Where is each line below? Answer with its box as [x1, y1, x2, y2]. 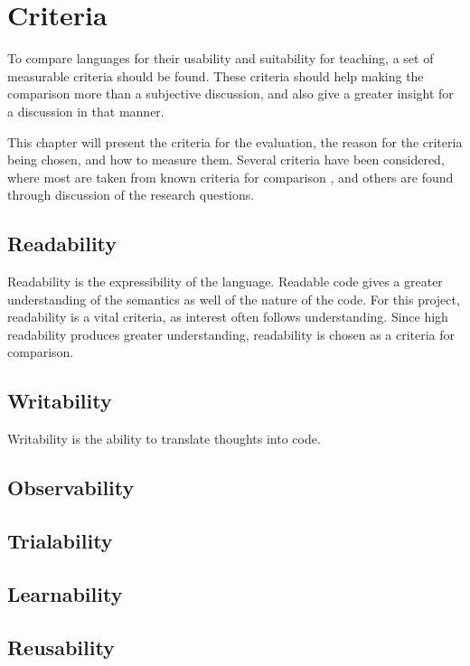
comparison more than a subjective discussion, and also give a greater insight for [7, 84, 454, 103]
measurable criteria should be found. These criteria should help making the [7, 66, 424, 85]
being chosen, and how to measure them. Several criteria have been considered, [7, 150, 445, 169]
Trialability [7, 527, 113, 555]
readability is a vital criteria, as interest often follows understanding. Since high [7, 307, 448, 326]
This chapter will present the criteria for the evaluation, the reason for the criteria [7, 132, 463, 151]
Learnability [7, 579, 123, 607]
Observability [7, 474, 135, 502]
